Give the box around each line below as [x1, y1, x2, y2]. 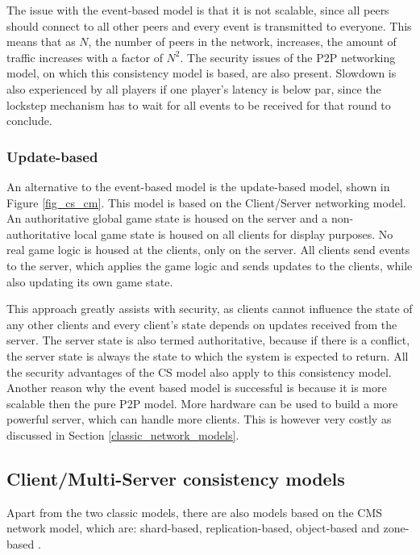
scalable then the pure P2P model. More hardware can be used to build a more [6, 394, 398, 411]
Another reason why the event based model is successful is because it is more [6, 379, 387, 396]
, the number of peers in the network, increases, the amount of [88, 33, 397, 50]
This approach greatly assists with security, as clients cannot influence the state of [6, 300, 413, 317]
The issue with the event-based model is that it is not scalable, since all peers [6, 2, 389, 18]
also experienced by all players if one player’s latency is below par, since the [6, 80, 381, 97]
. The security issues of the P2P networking [180, 48, 396, 65]
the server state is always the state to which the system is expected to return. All [6, 347, 409, 364]
